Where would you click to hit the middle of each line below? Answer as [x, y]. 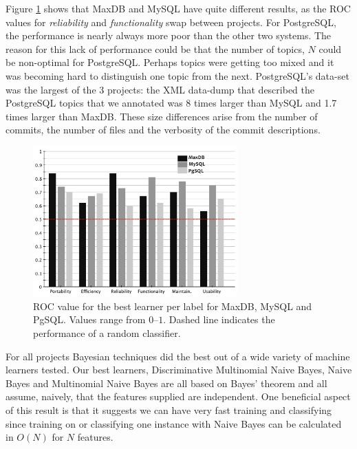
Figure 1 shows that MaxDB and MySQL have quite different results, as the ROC [178, 8]
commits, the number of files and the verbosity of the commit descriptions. [163, 130]
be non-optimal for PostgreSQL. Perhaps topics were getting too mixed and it [170, 62]
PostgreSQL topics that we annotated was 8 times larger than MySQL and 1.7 [171, 103]
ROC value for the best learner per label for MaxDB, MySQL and [173, 306]
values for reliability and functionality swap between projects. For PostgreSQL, [171, 22]
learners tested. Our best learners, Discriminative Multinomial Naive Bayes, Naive [179, 370]
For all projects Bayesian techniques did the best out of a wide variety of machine [178, 356]
